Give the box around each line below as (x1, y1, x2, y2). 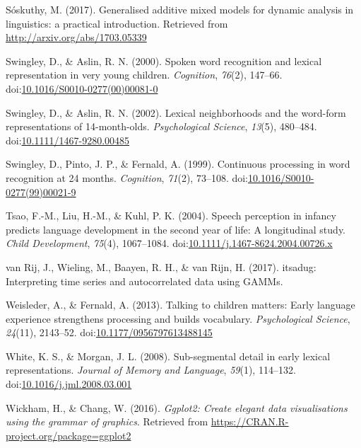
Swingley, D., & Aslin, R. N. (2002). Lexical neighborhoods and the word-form (6, 105, 346, 120)
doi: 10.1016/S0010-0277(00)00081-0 (6, 81, 158, 96)
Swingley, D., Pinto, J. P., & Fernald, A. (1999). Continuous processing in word (6, 156, 350, 171)
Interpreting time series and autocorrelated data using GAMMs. (6, 273, 283, 288)
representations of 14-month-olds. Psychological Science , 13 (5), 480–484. (6, 119, 317, 134)
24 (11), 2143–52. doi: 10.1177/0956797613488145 (6, 325, 213, 340)
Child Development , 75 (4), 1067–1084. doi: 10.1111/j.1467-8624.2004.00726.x (6, 236, 333, 251)
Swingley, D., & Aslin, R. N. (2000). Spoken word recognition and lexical (6, 53, 322, 68)
